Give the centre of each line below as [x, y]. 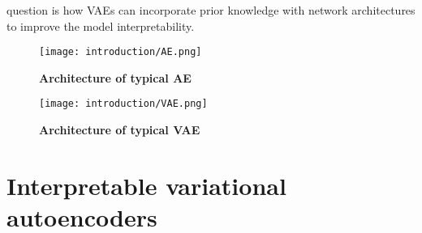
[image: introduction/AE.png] [121, 52]
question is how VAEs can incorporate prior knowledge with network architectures [211, 10]
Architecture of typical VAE [120, 130]
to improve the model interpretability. [101, 25]
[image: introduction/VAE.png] [123, 104]
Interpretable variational [146, 185]
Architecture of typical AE [115, 77]
